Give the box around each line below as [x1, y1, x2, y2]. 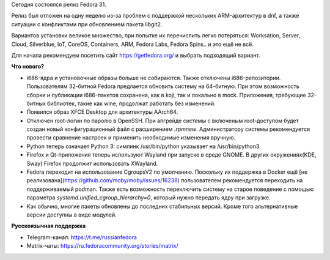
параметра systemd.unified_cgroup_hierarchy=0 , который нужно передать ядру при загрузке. [26, 194, 271, 201]
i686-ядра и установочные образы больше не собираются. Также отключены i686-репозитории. [26, 74, 281, 81]
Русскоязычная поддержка [11, 222, 86, 229]
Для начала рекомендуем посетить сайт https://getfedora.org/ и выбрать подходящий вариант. [11, 51, 260, 59]
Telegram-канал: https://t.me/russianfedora [26, 233, 137, 241]
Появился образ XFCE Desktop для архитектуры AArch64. [26, 108, 178, 116]
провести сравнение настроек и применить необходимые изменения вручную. [26, 134, 235, 141]
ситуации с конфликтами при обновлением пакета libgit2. [11, 20, 163, 28]
